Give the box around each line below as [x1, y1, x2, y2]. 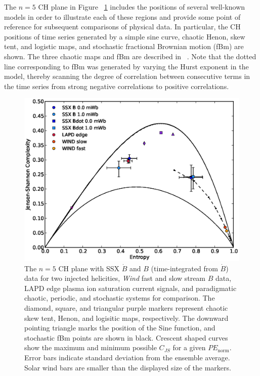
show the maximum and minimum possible [24, 342, 157, 353]
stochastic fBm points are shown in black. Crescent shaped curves [24, 332, 228, 343]
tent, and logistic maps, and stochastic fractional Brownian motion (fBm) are [4, 41, 244, 52]
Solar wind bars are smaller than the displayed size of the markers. [24, 362, 231, 372]
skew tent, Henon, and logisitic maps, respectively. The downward [24, 312, 229, 323]
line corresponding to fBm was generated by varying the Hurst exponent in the [4, 61, 249, 71]
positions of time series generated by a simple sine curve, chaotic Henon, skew [4, 31, 245, 41]
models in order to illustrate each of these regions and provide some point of [4, 11, 241, 22]
